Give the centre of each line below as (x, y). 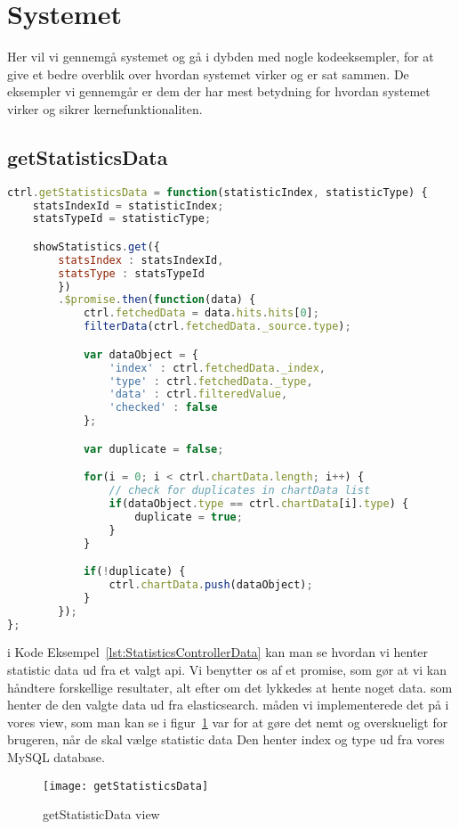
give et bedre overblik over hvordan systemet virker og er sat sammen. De (208, 74)
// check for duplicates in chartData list (240, 491)
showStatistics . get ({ (96, 246)
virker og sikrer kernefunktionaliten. (105, 108)
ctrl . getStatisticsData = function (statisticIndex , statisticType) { (217, 192)
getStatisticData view (101, 814)
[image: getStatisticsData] (126, 786)
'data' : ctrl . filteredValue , (198, 394)
